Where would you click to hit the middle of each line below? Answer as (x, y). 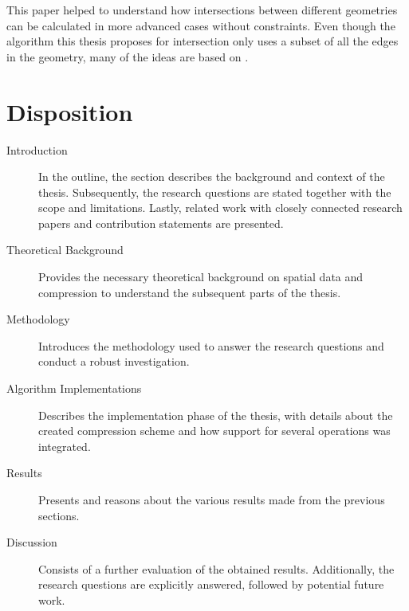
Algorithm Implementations (74, 388)
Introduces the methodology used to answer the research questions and (211, 345)
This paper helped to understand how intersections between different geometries (202, 10)
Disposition (70, 111)
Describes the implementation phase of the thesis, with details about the (216, 415)
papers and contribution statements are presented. (161, 223)
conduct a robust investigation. (114, 361)
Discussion (32, 542)
